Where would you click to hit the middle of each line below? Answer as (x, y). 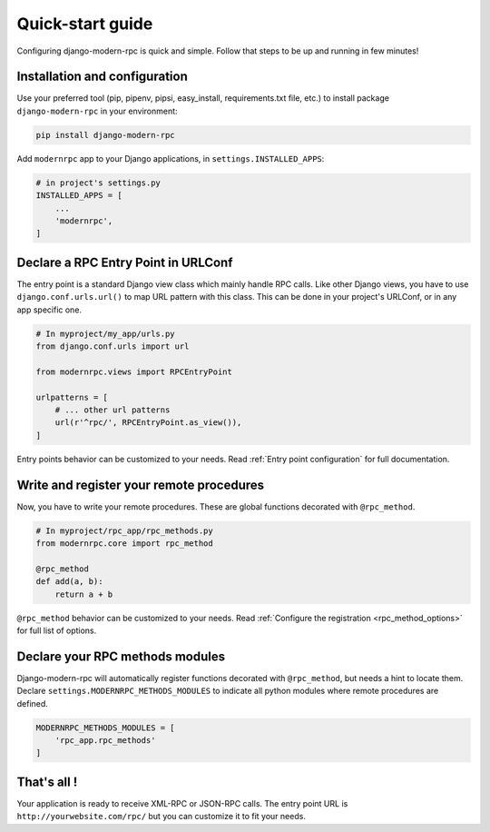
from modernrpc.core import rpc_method (124, 544)
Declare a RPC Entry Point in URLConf (125, 262)
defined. (33, 703)
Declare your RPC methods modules (121, 656)
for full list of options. (57, 630)
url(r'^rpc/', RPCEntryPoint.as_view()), (148, 423)
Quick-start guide (85, 24)
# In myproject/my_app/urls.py (106, 333)
